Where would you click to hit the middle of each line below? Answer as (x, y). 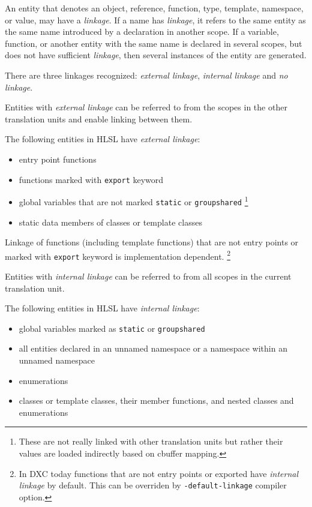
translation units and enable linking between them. (99, 118)
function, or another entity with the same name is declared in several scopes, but (154, 43)
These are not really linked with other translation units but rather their (151, 441)
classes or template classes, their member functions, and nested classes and (156, 400)
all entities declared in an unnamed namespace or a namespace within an (153, 348)
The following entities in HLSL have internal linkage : (102, 308)
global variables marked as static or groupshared (112, 328)
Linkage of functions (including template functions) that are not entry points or (152, 242)
